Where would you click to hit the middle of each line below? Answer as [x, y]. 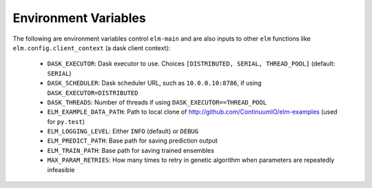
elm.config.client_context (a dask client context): [92, 48]
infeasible [61, 169]
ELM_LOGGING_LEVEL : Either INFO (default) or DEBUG [123, 132]
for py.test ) [66, 121]
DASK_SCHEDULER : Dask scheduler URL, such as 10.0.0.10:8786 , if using [154, 83]
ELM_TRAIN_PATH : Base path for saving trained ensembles [131, 150]
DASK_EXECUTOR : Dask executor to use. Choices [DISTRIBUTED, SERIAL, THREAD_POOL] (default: [191, 64]
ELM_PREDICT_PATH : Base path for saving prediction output [133, 140]
